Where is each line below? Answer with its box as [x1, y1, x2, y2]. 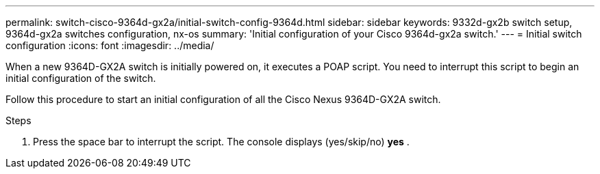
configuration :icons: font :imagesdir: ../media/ [5, 40, 214, 51]
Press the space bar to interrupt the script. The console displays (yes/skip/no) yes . [33, 136, 410, 147]
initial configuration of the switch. [5, 72, 156, 84]
